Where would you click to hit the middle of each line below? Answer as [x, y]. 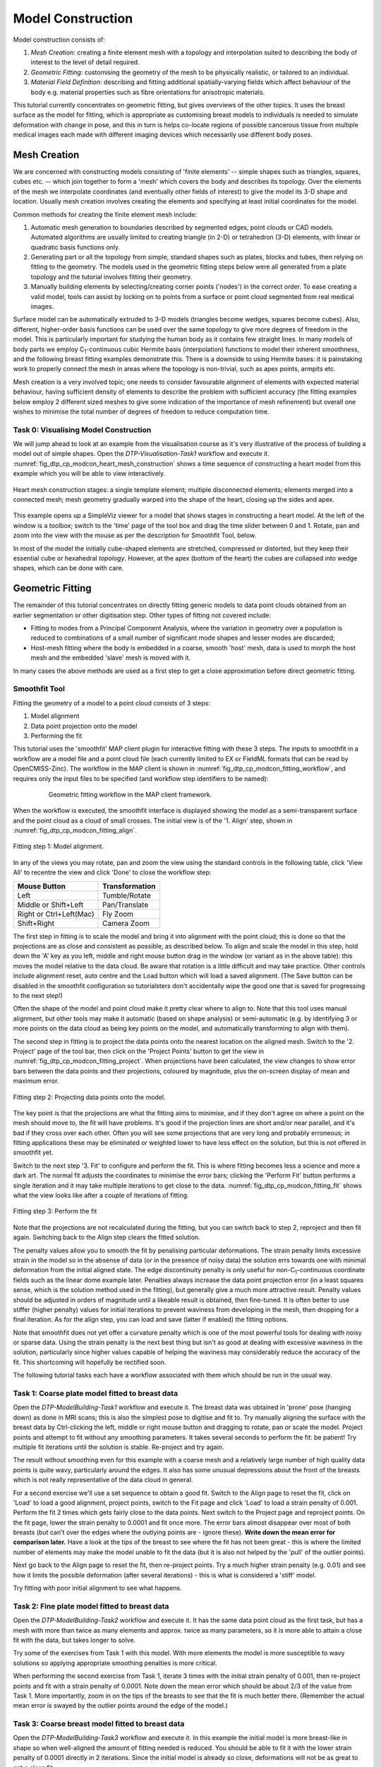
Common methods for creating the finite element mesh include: [105, 214]
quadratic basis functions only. [75, 247]
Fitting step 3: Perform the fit [55, 1211]
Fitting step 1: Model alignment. [59, 846]
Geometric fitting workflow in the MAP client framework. [130, 794]
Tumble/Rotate [127, 896]
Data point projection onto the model [84, 726]
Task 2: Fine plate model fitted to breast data [91, 1606]
